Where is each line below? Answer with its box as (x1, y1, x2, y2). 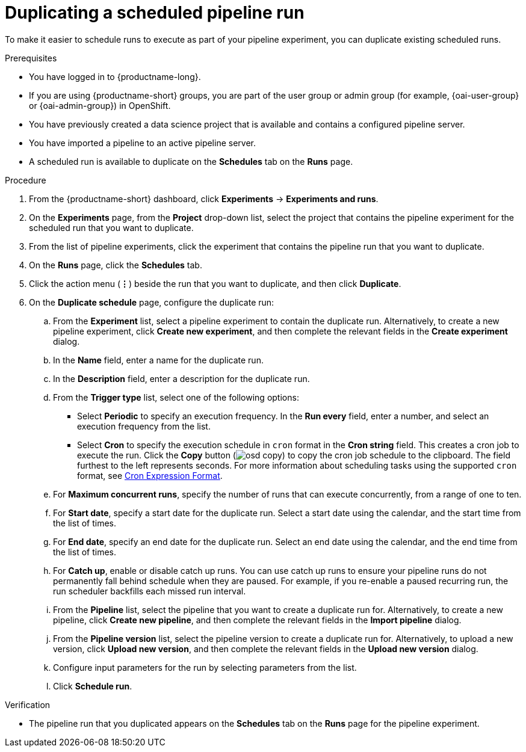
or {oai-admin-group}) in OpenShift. (29, 100, 171, 111)
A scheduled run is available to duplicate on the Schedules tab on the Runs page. (29, 156, 353, 167)
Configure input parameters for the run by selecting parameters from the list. (53, 662, 357, 673)
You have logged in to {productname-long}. (29, 71, 201, 82)
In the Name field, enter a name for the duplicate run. (53, 354, 264, 365)
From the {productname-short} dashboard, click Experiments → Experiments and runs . (29, 193, 379, 204)
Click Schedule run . (53, 680, 132, 691)
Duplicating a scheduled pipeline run (5, 2, 305, 23)
